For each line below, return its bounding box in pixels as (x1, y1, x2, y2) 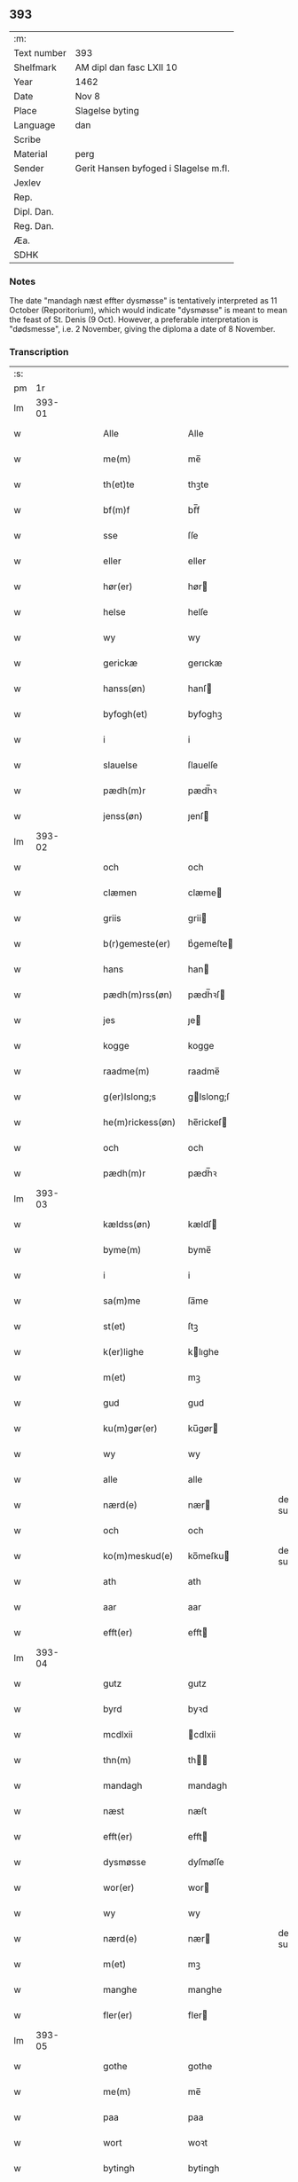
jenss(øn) (103, 810, 144, 823)
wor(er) (103, 1881, 135, 1894)
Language (13, 119, 56, 131)
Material (13, 147, 48, 160)
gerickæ (103, 657, 138, 669)
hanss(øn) (103, 682, 146, 695)
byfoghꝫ (187, 708, 223, 721)
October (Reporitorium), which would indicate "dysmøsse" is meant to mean (9, 305, 288, 316)
